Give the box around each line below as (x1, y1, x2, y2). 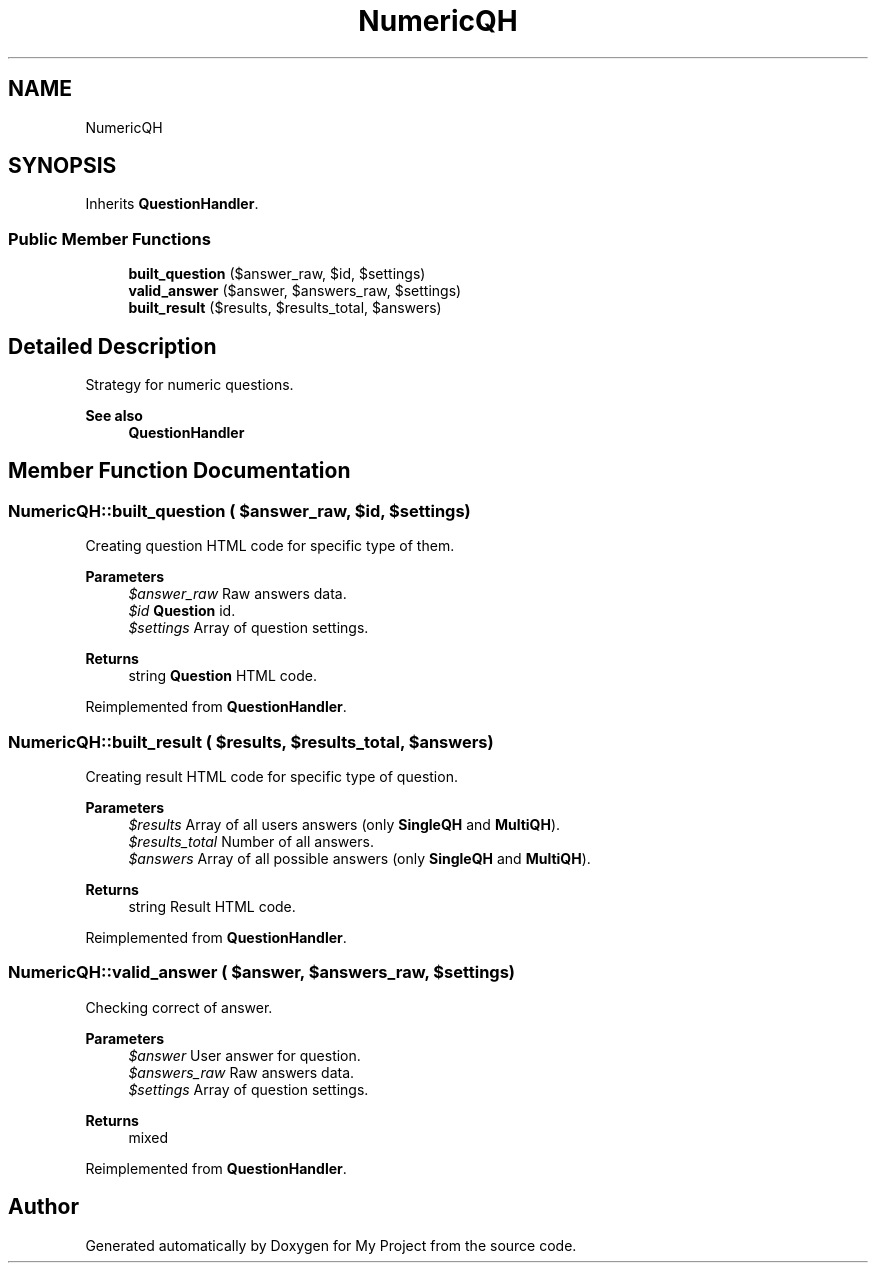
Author (8, 1194, 79, 1220)
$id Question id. (128, 602, 236, 620)
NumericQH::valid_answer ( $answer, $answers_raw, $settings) (8, 962, 516, 983)
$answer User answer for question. (128, 1046, 361, 1064)
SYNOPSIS (8, 153, 117, 179)
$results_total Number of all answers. (128, 833, 374, 850)
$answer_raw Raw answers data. (128, 585, 347, 603)
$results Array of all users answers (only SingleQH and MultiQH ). (128, 816, 561, 833)
